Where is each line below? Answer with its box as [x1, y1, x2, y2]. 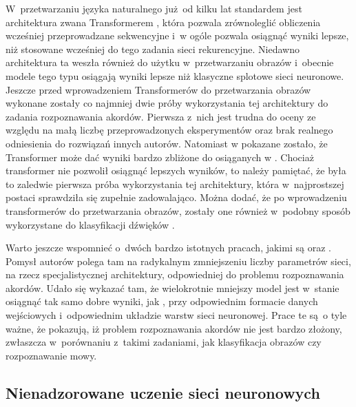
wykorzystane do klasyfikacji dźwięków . [6, 217, 175, 231]
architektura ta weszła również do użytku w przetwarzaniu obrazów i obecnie [6, 55, 334, 70]
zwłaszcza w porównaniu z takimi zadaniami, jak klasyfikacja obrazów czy [6, 335, 322, 349]
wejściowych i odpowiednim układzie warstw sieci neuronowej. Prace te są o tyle [6, 308, 347, 322]
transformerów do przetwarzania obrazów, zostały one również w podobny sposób [6, 203, 350, 218]
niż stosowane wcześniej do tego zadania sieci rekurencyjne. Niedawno [6, 41, 300, 56]
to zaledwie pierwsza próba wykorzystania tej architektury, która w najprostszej [6, 176, 344, 191]
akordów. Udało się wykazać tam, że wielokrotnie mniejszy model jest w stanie [6, 280, 339, 295]
